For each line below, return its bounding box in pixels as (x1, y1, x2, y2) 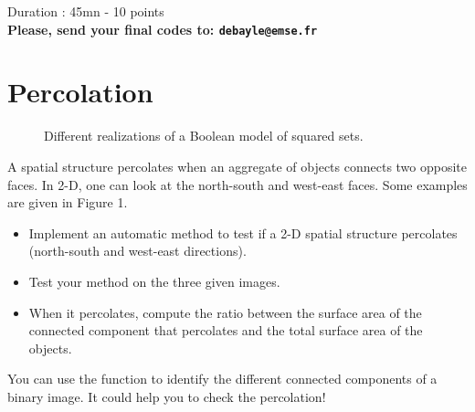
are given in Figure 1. (7, 193, 128, 212)
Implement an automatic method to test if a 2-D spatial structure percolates (28, 223, 458, 242)
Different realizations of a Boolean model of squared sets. (44, 126, 364, 145)
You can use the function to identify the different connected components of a (7, 369, 438, 388)
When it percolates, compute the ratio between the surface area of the (28, 302, 422, 322)
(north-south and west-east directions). (28, 241, 247, 260)
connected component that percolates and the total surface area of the (28, 321, 423, 340)
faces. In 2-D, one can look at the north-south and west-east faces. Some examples (7, 174, 468, 194)
